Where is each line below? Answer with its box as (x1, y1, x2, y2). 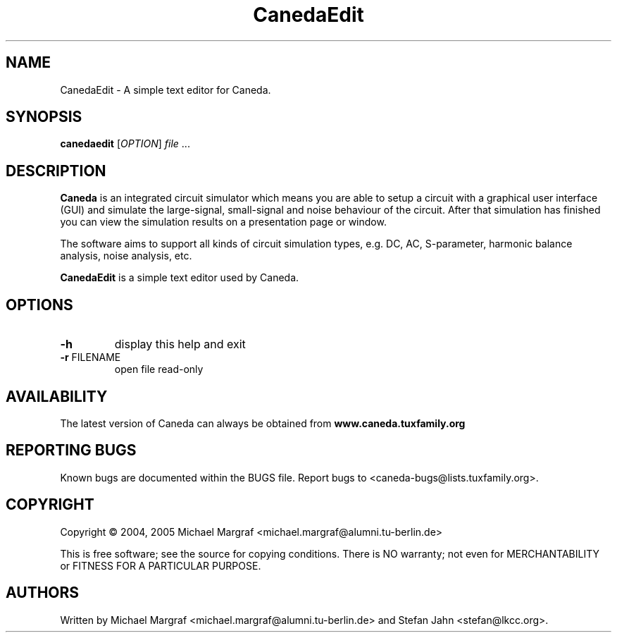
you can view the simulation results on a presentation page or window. (60, 216, 387, 228)
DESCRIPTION (6, 161, 106, 180)
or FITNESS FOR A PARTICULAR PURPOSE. (60, 559, 261, 572)
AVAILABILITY (6, 387, 108, 405)
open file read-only (114, 363, 204, 376)
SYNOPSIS (6, 108, 82, 126)
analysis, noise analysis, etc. (60, 250, 192, 262)
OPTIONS (6, 295, 73, 314)
